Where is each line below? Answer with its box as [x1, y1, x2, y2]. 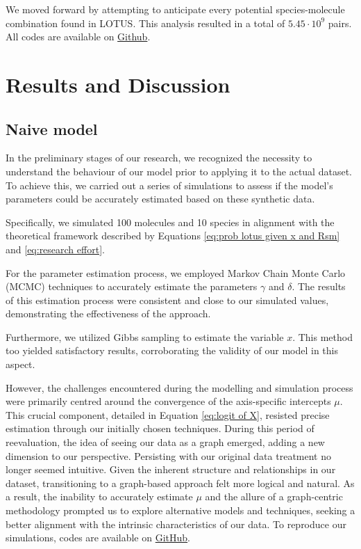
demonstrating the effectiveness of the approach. [6, 306, 211, 321]
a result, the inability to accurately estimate [6, 489, 193, 504]
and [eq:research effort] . [6, 241, 105, 256]
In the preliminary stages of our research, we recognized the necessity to [6, 150, 312, 165]
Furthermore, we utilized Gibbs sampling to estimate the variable [6, 329, 284, 344]
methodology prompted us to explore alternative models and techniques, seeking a [6, 503, 355, 518]
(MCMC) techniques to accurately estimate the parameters [6, 279, 258, 294]
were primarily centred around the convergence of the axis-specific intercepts [6, 394, 331, 408]
